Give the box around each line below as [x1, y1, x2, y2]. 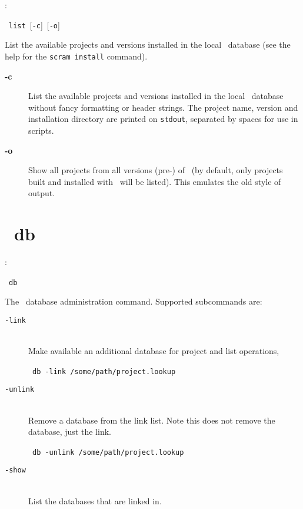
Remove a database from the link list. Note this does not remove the [28, 414, 275, 426]
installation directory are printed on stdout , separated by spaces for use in [28, 113, 298, 125]
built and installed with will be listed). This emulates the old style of [28, 175, 281, 187]
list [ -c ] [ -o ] [9, 18, 60, 31]
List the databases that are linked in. [28, 494, 162, 507]
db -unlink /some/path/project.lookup [32, 448, 184, 457]
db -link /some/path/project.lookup [32, 367, 176, 376]
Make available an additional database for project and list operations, [28, 345, 279, 357]
